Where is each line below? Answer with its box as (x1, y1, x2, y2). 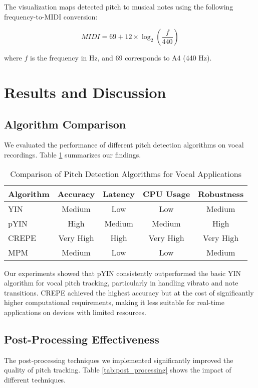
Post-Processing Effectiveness (4, 331, 159, 346)
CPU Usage (142, 187, 190, 199)
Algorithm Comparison (4, 116, 126, 131)
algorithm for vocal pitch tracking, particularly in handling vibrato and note (4, 277, 238, 288)
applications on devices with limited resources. (4, 306, 146, 317)
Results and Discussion (4, 81, 166, 102)
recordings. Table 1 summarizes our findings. (4, 149, 141, 159)
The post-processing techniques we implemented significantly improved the (4, 354, 233, 365)
